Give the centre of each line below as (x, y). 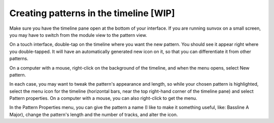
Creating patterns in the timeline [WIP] (92, 13)
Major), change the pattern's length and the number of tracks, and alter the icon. (94, 114)
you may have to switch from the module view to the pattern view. (78, 35)
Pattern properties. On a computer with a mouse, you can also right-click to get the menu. (103, 98)
